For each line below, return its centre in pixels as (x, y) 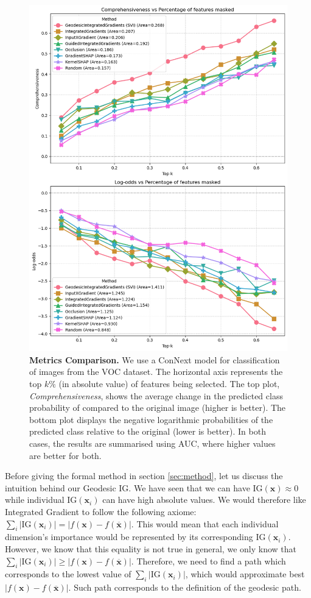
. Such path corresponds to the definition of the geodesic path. (185, 587)
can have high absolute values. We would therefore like (204, 500)
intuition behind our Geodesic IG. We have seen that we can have (128, 487)
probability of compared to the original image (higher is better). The (158, 408)
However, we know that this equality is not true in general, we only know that (151, 548)
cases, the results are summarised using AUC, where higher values (152, 443)
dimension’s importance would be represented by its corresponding (129, 537)
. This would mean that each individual (205, 523)
